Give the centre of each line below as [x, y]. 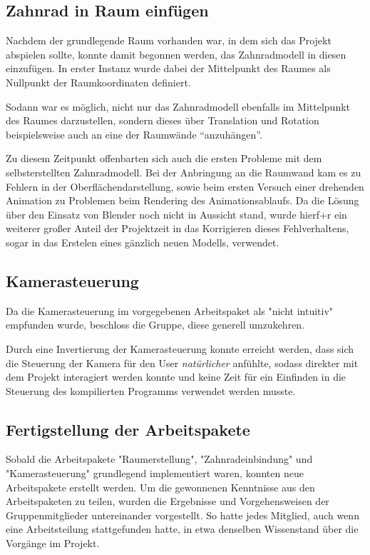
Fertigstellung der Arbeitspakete [128, 429]
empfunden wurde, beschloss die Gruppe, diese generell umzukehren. [155, 325]
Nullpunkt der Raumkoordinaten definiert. [98, 82]
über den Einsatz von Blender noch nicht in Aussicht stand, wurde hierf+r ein [176, 214]
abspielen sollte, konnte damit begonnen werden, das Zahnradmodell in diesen [176, 54]
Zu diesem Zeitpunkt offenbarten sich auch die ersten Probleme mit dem [164, 158]
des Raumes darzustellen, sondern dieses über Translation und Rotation [163, 120]
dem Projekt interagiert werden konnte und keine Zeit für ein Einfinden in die [176, 377]
